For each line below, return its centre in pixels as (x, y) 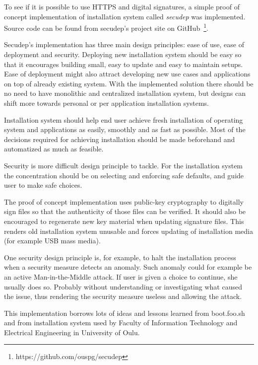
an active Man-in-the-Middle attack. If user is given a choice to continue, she (121, 276)
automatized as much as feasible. (54, 149)
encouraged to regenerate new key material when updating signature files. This (124, 221)
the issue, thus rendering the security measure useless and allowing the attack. (123, 296)
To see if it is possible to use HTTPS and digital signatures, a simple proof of (122, 6)
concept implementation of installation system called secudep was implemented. (125, 16)
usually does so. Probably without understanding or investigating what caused (123, 286)
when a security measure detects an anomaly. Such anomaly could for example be (128, 267)
